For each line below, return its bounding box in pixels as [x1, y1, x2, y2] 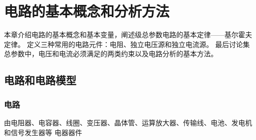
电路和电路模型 [4, 72, 76, 88]
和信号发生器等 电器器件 [4, 127, 82, 137]
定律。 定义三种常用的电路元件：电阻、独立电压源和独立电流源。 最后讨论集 [4, 39, 250, 49]
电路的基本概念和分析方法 [4, 1, 170, 21]
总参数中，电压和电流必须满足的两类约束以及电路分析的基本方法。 [4, 48, 218, 59]
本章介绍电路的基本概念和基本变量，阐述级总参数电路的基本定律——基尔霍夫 [4, 29, 252, 40]
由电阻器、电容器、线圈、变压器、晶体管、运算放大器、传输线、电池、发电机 [4, 117, 252, 127]
